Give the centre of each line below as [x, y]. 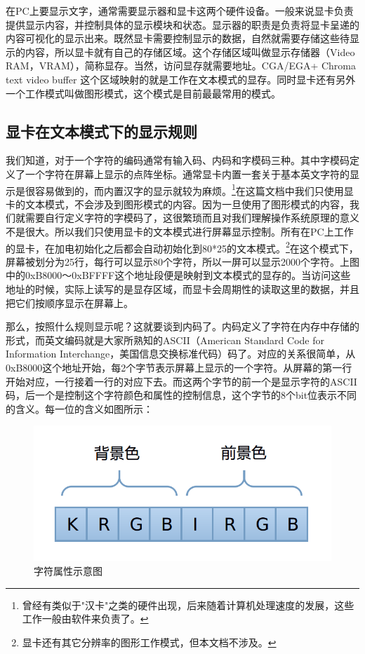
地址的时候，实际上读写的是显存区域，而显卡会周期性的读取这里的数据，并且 [182, 289]
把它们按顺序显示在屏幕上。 [69, 302]
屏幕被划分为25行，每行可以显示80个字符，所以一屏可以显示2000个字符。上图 [182, 261]
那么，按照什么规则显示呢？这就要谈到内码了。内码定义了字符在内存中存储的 [182, 326]
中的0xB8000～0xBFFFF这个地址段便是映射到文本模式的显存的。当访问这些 [178, 275]
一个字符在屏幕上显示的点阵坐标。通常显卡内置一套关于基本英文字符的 [187, 173]
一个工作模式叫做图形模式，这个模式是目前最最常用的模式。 [143, 93]
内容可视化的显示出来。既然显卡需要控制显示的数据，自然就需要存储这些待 [178, 38]
